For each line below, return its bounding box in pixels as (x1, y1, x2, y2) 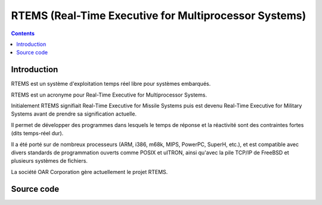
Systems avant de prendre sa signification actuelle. (11, 110, 137, 117)
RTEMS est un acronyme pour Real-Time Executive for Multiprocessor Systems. (11, 91, 207, 98)
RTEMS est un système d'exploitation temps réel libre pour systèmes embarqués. (11, 80, 211, 88)
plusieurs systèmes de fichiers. (11, 157, 88, 164)
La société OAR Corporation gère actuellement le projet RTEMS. (11, 168, 168, 175)
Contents (11, 30, 35, 37)
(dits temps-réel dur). (11, 130, 64, 137)
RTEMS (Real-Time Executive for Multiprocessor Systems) (11, 9, 306, 22)
